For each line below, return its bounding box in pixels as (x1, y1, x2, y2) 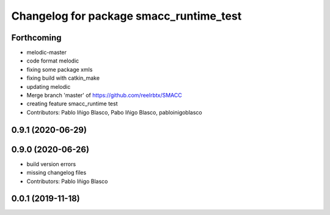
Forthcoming (11, 32, 62, 43)
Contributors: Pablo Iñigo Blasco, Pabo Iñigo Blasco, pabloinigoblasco (26, 108, 202, 116)
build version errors (26, 160, 76, 168)
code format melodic (26, 57, 79, 64)
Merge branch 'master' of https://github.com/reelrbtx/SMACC (26, 92, 183, 99)
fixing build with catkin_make (26, 74, 100, 82)
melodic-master (26, 49, 67, 56)
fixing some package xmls (26, 66, 93, 73)
